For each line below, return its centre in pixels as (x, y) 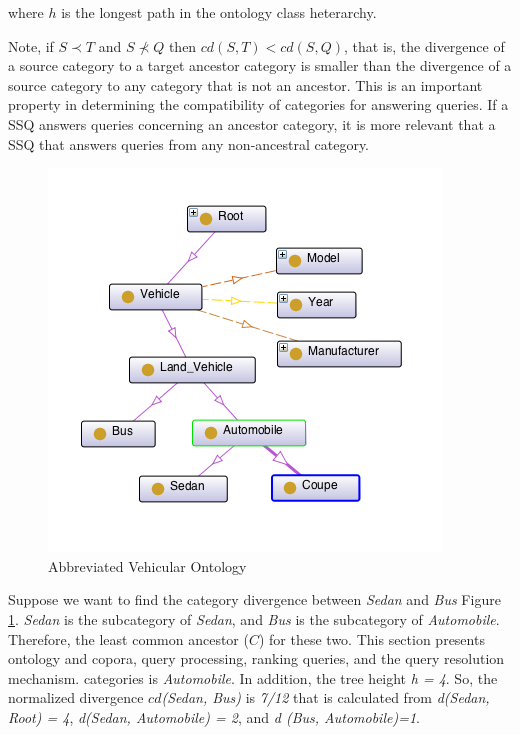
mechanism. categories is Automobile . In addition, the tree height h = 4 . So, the (253, 677)
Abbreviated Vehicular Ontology (147, 565)
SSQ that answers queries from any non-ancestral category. (189, 143)
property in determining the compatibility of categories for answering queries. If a (258, 104)
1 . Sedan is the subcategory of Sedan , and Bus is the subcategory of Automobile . (254, 618)
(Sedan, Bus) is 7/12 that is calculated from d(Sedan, (325, 697)
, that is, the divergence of (424, 45)
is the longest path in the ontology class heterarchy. (219, 12)
